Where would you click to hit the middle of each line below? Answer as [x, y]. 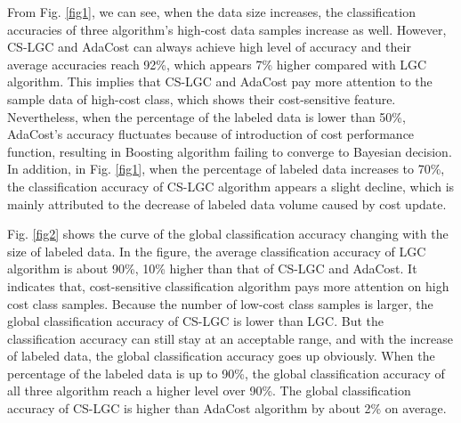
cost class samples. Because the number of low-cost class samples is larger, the [220, 303]
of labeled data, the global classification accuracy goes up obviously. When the [221, 356]
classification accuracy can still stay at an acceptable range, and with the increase [230, 338]
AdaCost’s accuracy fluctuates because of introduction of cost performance [211, 134]
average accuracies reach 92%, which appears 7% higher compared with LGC [217, 64]
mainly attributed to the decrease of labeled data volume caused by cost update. [227, 203]
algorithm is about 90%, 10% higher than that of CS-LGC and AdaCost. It [212, 268]
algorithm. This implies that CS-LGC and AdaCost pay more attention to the [220, 81]
